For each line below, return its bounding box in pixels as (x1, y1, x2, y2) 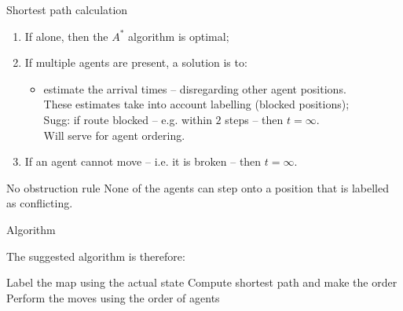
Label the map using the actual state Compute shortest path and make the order (6, 274, 398, 291)
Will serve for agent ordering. (43, 126, 185, 143)
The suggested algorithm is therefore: (6, 247, 185, 264)
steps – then (225, 111, 284, 127)
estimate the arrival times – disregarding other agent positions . (43, 80, 346, 97)
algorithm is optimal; (128, 27, 229, 44)
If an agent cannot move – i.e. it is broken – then (24, 153, 262, 170)
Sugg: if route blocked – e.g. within (43, 111, 212, 127)
